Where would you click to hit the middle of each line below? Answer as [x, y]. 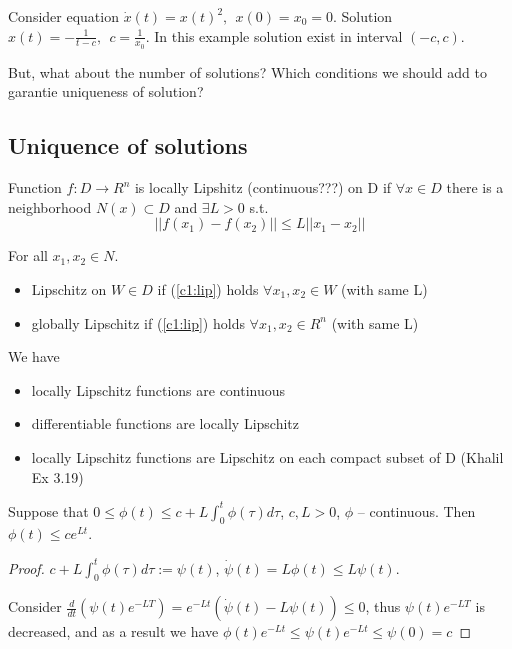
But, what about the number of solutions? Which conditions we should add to [247, 71]
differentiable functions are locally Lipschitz [165, 423]
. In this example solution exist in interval [274, 35]
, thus [383, 606]
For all [28, 255]
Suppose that [48, 510]
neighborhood [50, 206]
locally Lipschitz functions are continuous [158, 389]
